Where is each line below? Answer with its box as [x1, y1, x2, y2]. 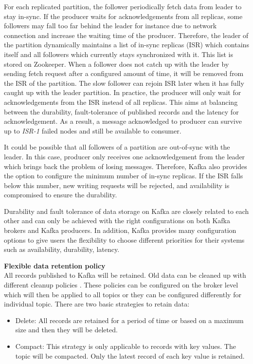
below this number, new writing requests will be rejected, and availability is [4, 180, 230, 190]
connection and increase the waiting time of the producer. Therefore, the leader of [4, 30, 249, 40]
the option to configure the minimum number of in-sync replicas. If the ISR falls [4, 171, 243, 181]
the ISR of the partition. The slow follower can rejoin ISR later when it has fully [4, 77, 244, 88]
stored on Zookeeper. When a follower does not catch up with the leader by [4, 58, 229, 69]
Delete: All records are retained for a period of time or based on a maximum [15, 315, 244, 325]
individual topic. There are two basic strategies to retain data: [4, 299, 190, 309]
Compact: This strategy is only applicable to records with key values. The [15, 341, 236, 351]
